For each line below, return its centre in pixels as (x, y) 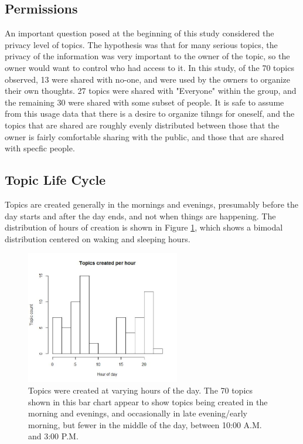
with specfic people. (40, 148)
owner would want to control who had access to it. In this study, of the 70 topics (149, 67)
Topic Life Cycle (55, 180)
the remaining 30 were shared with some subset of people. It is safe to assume (144, 102)
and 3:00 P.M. (53, 436)
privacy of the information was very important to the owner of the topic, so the (147, 56)
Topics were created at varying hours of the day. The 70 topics (141, 390)
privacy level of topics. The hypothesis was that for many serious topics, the (141, 44)
